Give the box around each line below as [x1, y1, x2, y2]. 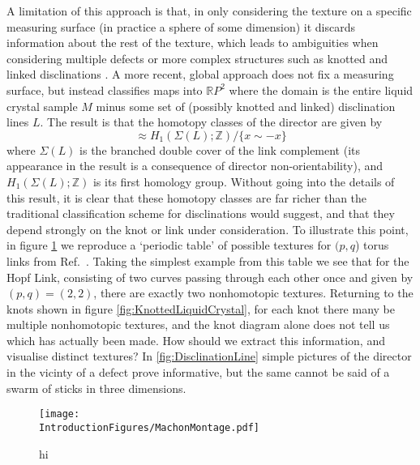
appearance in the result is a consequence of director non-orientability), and [6, 157, 384, 174]
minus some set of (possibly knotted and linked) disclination [96, 97, 396, 114]
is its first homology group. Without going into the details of [92, 173, 395, 190]
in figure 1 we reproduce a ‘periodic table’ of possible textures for [6, 237, 332, 254]
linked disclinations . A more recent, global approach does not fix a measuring [6, 66, 394, 83]
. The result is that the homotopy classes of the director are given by [40, 113, 383, 130]
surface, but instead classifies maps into [6, 81, 203, 98]
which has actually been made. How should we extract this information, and [6, 331, 385, 348]
